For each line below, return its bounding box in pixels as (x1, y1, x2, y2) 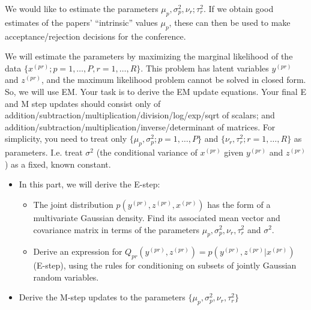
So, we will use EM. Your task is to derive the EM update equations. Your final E (5, 85, 306, 97)
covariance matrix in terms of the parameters (33, 223, 200, 236)
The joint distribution (33, 198, 113, 210)
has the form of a (207, 198, 271, 210)
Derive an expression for (33, 245, 122, 258)
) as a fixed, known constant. (5, 157, 111, 170)
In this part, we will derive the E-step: (19, 178, 160, 190)
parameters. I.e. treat (5, 146, 83, 159)
